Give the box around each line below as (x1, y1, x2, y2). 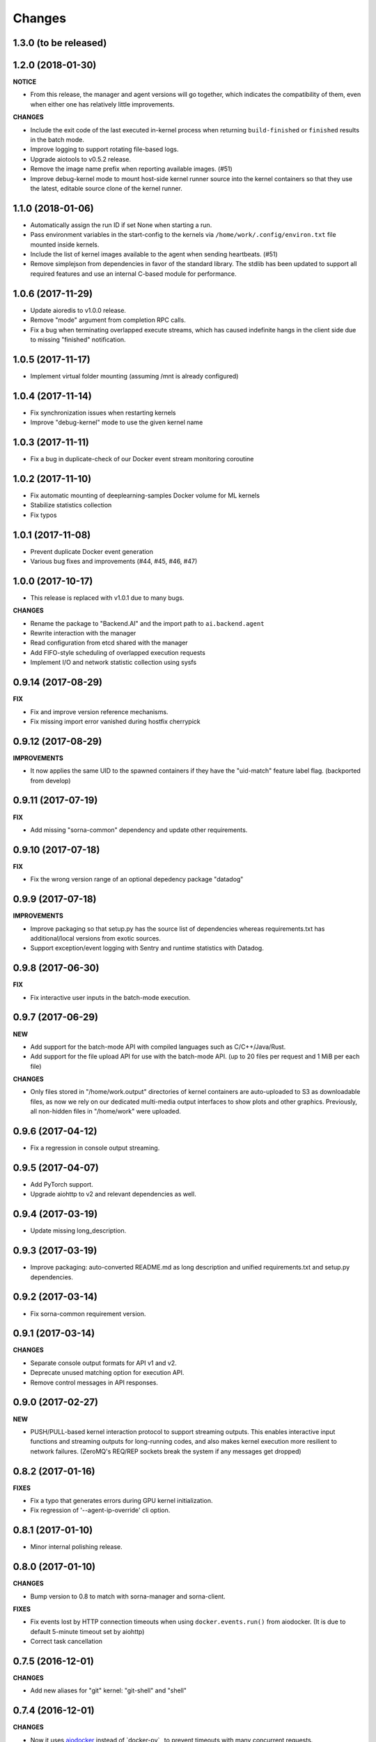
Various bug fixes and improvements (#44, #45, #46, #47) (30, 557, 198, 566)
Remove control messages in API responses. (30, 1378, 158, 1387)
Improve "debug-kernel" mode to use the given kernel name (30, 418, 203, 426)
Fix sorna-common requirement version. (30, 1309, 146, 1318)
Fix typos (30, 511, 57, 519)
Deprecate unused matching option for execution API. (30, 1369, 185, 1377)
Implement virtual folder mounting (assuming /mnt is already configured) (30, 371, 239, 380)
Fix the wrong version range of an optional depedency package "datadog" (30, 875, 244, 884)
